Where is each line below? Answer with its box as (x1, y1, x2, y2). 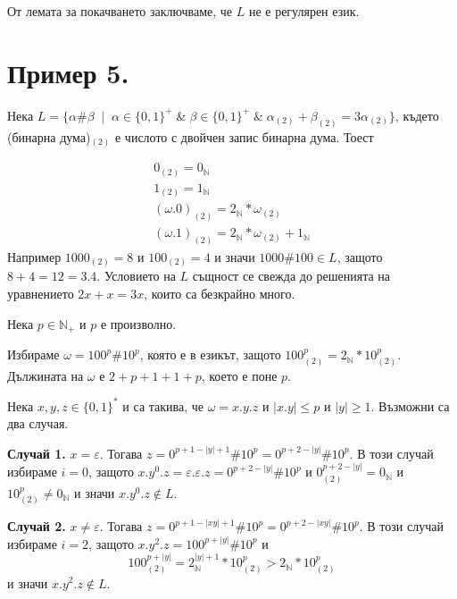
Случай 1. (7, 443, 66, 462)
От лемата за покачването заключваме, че (7, 2, 233, 20)
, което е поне (201, 366, 278, 384)
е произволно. (100, 314, 177, 333)
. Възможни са (370, 396, 450, 415)
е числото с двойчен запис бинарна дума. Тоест (114, 127, 374, 146)
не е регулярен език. (248, 2, 360, 20)
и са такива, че (122, 396, 204, 415)
